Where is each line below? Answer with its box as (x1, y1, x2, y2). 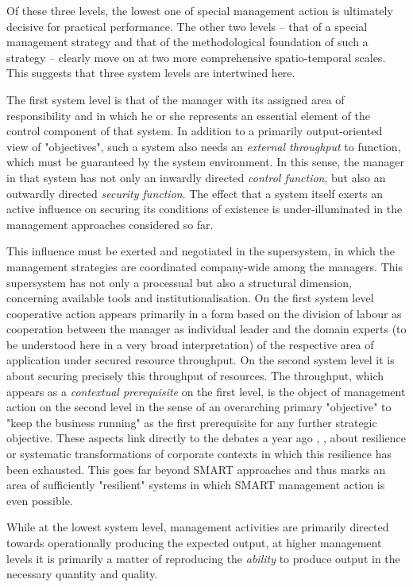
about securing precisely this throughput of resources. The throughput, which (6, 367, 384, 384)
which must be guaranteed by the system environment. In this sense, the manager (6, 154, 405, 170)
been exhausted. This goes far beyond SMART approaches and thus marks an (6, 461, 386, 477)
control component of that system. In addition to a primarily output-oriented (6, 122, 383, 139)
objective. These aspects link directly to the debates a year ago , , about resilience (6, 430, 406, 446)
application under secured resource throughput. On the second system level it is (6, 352, 395, 368)
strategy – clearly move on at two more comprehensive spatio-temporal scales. (6, 49, 386, 65)
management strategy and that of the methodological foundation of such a (6, 33, 369, 50)
